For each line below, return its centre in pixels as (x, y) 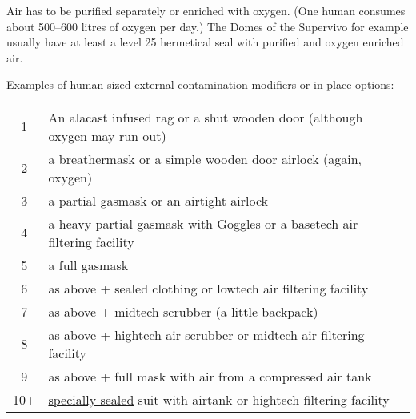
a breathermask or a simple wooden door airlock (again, (205, 158)
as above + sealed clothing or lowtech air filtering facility (208, 288)
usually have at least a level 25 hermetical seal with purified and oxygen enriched (205, 42)
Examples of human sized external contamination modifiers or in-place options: (200, 84)
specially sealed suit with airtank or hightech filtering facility (219, 399)
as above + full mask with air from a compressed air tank (210, 376)
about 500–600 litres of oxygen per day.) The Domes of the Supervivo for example (208, 26)
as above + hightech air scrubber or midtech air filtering (206, 334)
